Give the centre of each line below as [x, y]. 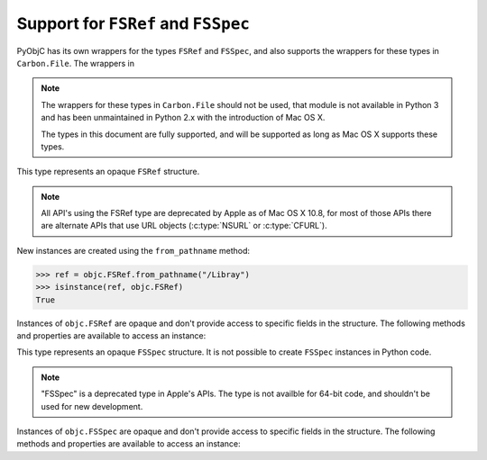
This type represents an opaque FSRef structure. [108, 172]
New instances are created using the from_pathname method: [133, 250]
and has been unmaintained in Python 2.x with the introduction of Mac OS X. [183, 118]
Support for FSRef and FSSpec [133, 23]
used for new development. [92, 406]
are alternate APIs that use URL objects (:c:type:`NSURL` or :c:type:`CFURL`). [184, 226]
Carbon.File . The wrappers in [76, 63]
